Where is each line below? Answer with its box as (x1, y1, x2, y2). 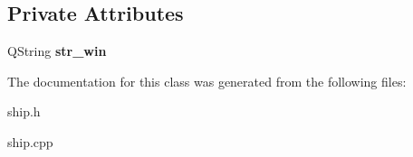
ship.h (7, 102, 41, 121)
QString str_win (7, 42, 107, 60)
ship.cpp (7, 132, 53, 151)
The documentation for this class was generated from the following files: (7, 71, 407, 90)
